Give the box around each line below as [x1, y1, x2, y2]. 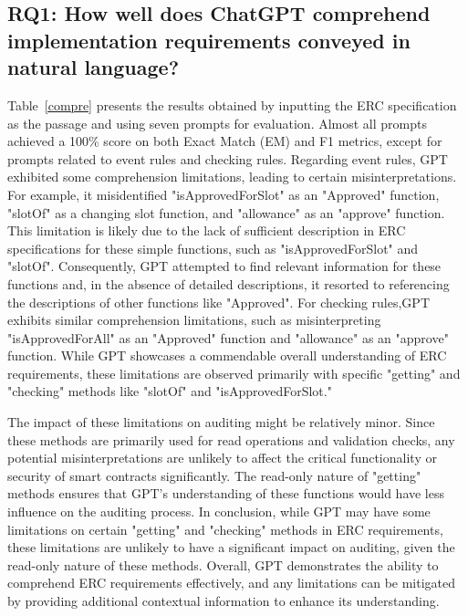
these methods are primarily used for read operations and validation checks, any [7, 430, 455, 449]
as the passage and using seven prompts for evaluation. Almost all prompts [7, 113, 427, 132]
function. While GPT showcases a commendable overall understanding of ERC [7, 346, 447, 365]
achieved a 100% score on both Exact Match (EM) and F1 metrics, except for [7, 131, 442, 151]
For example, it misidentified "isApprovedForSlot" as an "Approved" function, [7, 184, 440, 204]
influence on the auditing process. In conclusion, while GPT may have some [7, 502, 431, 521]
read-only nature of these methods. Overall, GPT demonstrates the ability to [7, 555, 439, 574]
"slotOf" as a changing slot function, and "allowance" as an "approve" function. [7, 203, 445, 222]
